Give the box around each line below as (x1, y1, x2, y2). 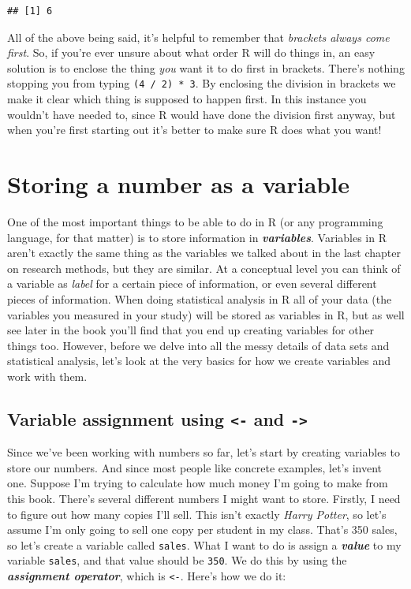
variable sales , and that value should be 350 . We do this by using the (7, 552, 347, 568)
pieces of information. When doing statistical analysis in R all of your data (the (7, 290, 392, 307)
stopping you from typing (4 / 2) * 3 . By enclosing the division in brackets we (7, 75, 396, 91)
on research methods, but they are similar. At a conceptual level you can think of (7, 259, 401, 276)
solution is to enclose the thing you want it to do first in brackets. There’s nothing (7, 59, 405, 76)
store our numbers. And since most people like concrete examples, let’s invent (7, 459, 383, 475)
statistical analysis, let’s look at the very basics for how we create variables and (7, 352, 391, 369)
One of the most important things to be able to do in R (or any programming (7, 213, 383, 229)
